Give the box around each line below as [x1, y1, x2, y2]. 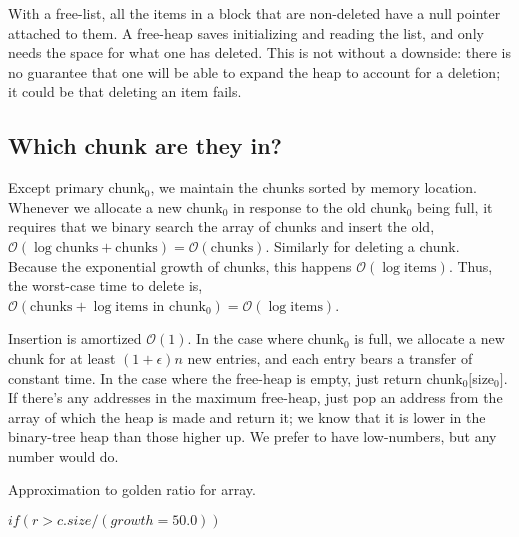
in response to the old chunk [233, 196, 407, 217]
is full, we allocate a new [354, 328, 505, 349]
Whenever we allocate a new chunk [8, 196, 223, 217]
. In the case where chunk [187, 328, 344, 349]
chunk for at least [8, 347, 116, 368]
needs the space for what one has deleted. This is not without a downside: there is [8, 42, 512, 63]
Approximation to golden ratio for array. [8, 479, 256, 500]
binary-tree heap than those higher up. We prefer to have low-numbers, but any [8, 426, 497, 447]
